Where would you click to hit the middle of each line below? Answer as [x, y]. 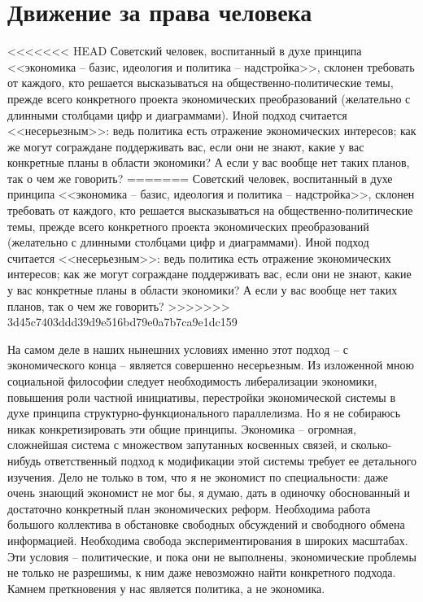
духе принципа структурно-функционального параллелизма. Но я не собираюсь [204, 413]
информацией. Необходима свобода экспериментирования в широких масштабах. [208, 540]
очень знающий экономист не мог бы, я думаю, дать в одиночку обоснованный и [209, 493]
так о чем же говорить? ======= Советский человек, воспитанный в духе [200, 178]
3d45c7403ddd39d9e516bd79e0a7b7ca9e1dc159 [122, 322]
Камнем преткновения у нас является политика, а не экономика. [166, 588]
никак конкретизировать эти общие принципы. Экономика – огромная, [182, 428]
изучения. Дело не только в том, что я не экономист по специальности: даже [198, 476]
